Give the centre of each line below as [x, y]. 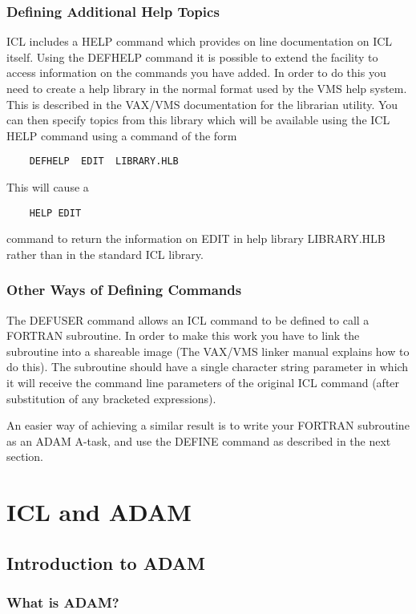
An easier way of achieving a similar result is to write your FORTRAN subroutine [208, 425]
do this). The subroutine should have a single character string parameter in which [208, 367]
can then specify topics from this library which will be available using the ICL [198, 120]
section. [25, 456]
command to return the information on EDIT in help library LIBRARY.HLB [196, 238]
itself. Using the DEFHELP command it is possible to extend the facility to [192, 57]
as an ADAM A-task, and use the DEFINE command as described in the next [199, 440]
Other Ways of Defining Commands [124, 290]
